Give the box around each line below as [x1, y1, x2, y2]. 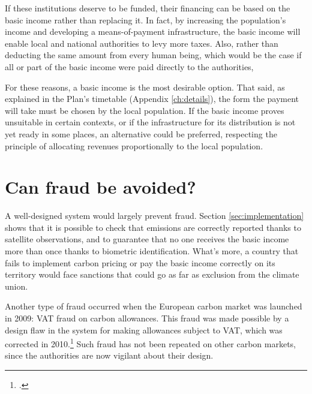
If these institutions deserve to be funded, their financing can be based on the [5, 2, 290, 14]
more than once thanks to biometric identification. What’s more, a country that [5, 245, 299, 257]
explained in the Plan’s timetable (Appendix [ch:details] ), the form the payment [5, 92, 299, 105]
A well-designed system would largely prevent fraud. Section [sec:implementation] [5, 209, 304, 222]
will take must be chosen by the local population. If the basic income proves [5, 104, 284, 116]
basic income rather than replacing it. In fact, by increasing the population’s [5, 13, 286, 26]
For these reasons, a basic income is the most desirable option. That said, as [5, 80, 285, 93]
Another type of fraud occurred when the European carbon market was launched [5, 300, 302, 312]
